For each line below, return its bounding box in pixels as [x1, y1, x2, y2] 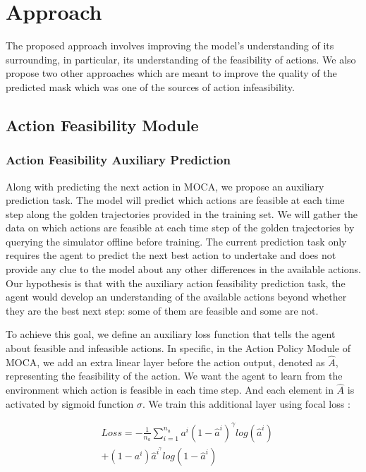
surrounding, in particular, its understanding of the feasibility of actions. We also [6, 52, 356, 66]
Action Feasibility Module [6, 114, 199, 135]
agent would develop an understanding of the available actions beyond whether [6, 289, 347, 304]
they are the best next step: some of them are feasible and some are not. [6, 303, 319, 317]
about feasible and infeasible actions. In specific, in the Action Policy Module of [6, 341, 350, 356]
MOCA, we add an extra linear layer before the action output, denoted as [6, 354, 325, 369]
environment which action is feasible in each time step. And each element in [6, 382, 334, 397]
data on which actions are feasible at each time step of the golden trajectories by [6, 220, 355, 235]
